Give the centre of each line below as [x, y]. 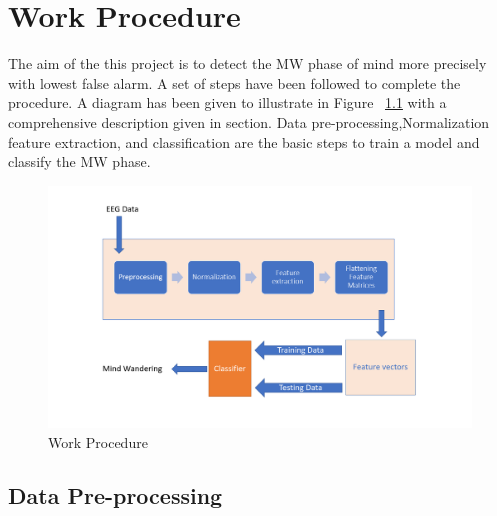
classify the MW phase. [79, 161]
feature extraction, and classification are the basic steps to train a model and [244, 141]
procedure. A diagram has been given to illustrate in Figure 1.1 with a [227, 102]
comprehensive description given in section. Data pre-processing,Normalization [249, 121]
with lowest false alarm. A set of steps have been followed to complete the [234, 82]
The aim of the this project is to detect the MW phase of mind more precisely [247, 63]
